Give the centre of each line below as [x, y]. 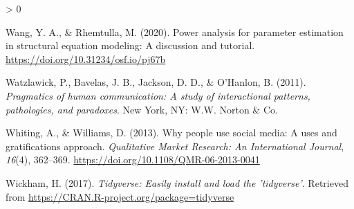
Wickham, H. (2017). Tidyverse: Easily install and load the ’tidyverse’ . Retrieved [177, 182]
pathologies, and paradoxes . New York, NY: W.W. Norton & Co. [142, 109]
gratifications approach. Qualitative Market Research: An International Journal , [175, 146]
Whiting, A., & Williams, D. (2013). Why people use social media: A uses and [171, 133]
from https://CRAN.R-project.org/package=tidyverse [120, 196]
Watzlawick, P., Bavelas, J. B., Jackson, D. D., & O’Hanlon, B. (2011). [156, 82]
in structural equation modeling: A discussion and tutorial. [130, 45]
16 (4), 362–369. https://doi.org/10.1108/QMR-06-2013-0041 [133, 160]
